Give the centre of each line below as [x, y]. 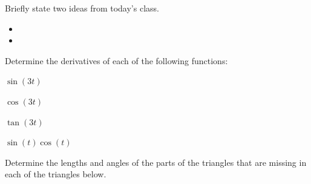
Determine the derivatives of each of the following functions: [116, 60]
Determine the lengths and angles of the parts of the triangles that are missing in [156, 162]
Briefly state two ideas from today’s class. [82, 8]
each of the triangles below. [56, 174]
